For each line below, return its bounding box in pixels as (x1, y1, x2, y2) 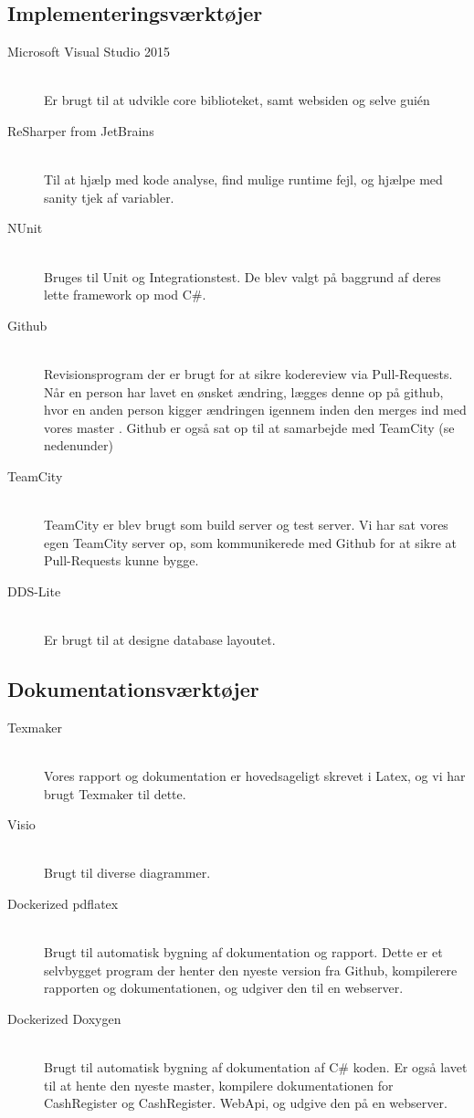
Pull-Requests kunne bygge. (44, 551, 199, 570)
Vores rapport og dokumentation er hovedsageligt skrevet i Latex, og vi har (44, 766, 466, 786)
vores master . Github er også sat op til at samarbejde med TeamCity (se (44, 417, 455, 437)
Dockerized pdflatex (7, 894, 119, 912)
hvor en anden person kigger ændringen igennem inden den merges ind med (44, 400, 467, 419)
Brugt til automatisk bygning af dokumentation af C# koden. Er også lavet (44, 1058, 468, 1077)
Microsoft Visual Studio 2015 (7, 42, 170, 61)
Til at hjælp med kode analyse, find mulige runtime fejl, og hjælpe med (44, 170, 443, 189)
